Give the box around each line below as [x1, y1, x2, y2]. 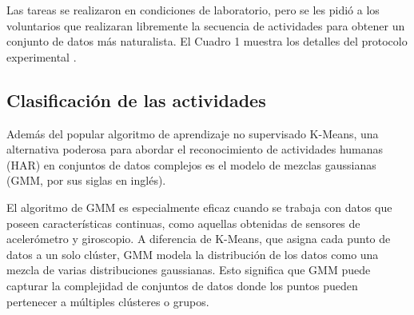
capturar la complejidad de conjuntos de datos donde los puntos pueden [6, 277, 358, 293]
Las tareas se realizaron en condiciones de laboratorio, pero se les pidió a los [6, 2, 380, 18]
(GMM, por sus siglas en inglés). [6, 172, 166, 189]
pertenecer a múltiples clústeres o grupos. [6, 293, 209, 309]
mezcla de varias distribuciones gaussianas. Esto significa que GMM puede [6, 261, 371, 278]
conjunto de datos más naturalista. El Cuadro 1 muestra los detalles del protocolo [6, 33, 408, 50]
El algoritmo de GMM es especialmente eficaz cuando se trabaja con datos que [6, 198, 392, 215]
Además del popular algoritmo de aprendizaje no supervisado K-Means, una [6, 125, 379, 142]
